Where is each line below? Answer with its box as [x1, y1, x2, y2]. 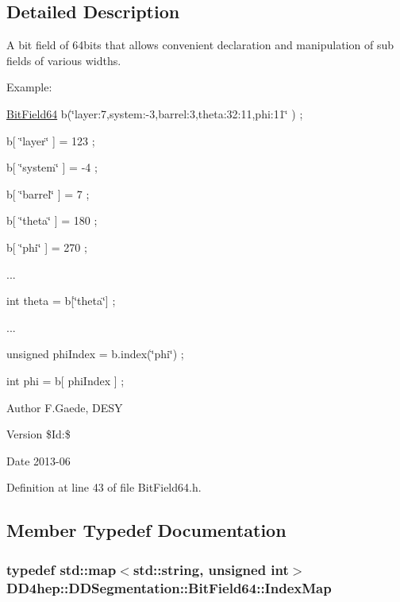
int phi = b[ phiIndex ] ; [6, 372, 125, 388]
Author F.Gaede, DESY [6, 399, 123, 415]
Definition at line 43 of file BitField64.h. [6, 479, 202, 496]
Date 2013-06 [6, 452, 71, 469]
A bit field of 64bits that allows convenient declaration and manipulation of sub [6, 37, 394, 53]
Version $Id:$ [6, 426, 71, 442]
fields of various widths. [6, 52, 121, 68]
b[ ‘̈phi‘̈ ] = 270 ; [6, 238, 87, 255]
